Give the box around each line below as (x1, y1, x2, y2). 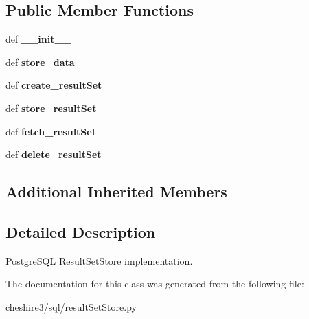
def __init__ (5, 32, 71, 46)
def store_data (5, 54, 75, 69)
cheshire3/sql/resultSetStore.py (5, 299, 137, 313)
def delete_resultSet (5, 147, 102, 162)
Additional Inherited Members (5, 181, 227, 202)
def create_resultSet (5, 78, 102, 92)
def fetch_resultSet (5, 124, 96, 138)
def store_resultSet (5, 100, 97, 115)
